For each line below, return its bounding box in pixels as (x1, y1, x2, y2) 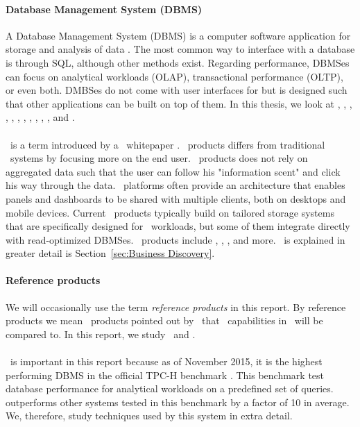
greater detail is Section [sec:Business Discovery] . (6, 246, 215, 260)
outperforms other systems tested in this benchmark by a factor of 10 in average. (6, 394, 350, 409)
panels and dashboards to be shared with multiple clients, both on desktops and (6, 191, 346, 206)
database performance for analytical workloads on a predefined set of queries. (6, 381, 334, 396)
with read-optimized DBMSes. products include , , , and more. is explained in (6, 232, 345, 246)
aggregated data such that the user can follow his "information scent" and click (6, 164, 341, 178)
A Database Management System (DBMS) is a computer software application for (6, 28, 351, 42)
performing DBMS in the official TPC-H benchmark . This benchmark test (6, 367, 325, 382)
